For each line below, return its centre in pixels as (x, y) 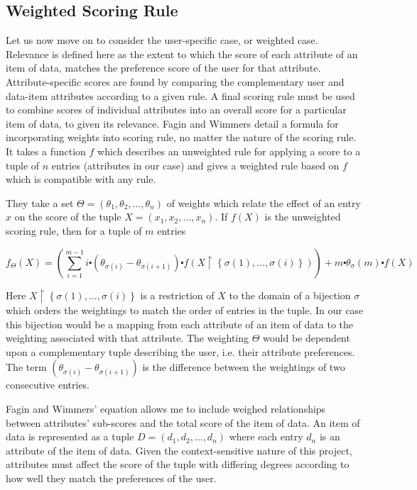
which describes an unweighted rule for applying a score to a (229, 151)
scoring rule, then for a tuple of (74, 230)
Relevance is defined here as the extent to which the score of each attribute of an (182, 54)
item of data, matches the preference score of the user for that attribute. (163, 68)
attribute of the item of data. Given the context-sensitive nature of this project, (179, 450)
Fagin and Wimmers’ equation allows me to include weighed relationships (166, 408)
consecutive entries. (48, 385)
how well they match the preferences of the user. (111, 478)
